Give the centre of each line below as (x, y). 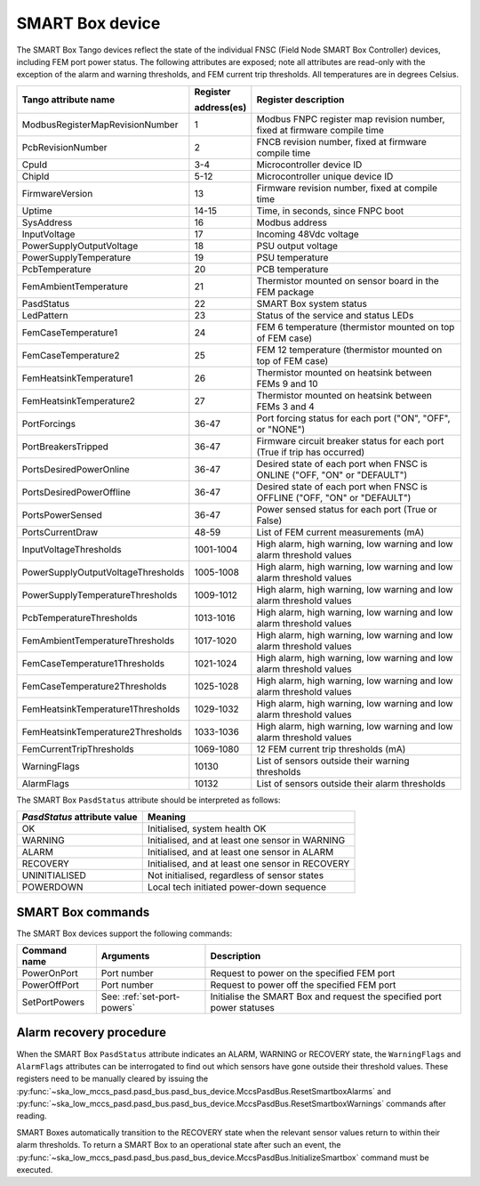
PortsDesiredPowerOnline (76, 469)
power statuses (243, 1008)
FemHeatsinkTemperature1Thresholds (101, 709)
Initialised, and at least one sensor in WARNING (246, 841)
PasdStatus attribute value (80, 817)
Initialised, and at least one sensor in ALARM (240, 852)
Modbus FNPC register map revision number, (351, 118)
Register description (300, 100)
